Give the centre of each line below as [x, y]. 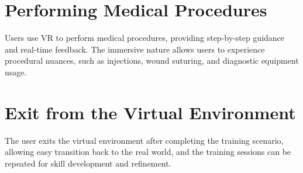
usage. [16, 72]
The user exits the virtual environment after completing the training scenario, [144, 140]
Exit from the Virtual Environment [150, 112]
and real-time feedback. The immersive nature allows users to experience [135, 49]
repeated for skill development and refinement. [88, 163]
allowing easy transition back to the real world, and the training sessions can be [148, 152]
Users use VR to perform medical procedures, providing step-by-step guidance [145, 38]
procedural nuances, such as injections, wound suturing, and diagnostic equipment [152, 60]
